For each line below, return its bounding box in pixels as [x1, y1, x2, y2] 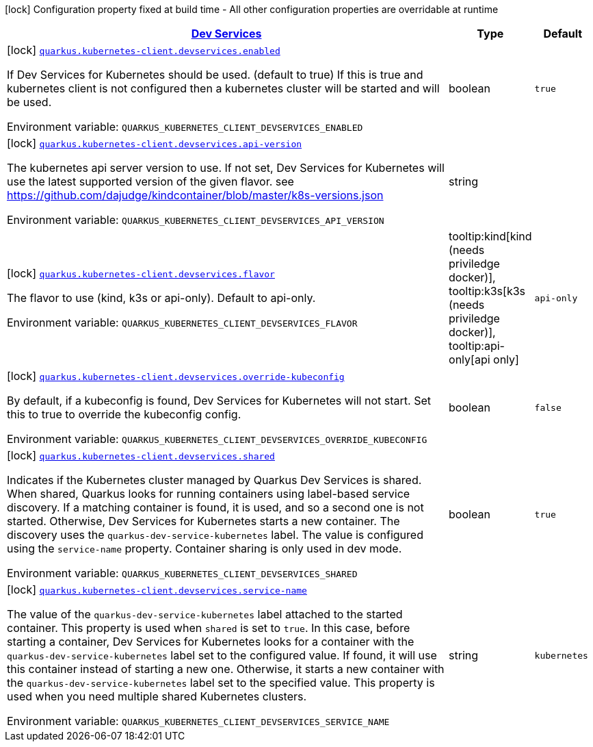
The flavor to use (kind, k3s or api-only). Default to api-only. [7, 291, 316, 305]
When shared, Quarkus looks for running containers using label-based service [7, 487, 410, 501]
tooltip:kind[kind [449, 229, 532, 243]
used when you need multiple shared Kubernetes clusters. [7, 689, 307, 703]
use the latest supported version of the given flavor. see [7, 175, 294, 188]
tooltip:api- [449, 339, 505, 353]
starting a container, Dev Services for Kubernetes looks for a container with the [7, 635, 414, 648]
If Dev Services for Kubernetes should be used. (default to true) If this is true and [7, 68, 423, 81]
